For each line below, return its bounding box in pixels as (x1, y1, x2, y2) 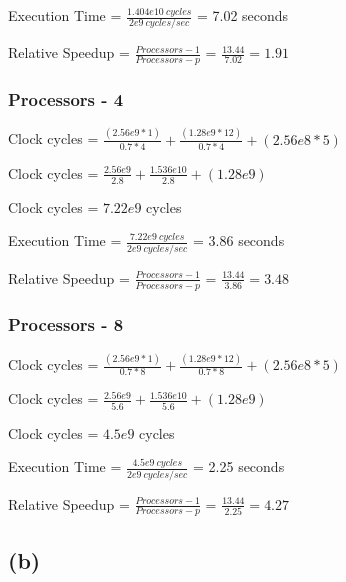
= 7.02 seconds (196, 5, 289, 25)
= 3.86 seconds (193, 230, 285, 251)
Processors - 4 (8, 87, 124, 112)
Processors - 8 (8, 312, 124, 337)
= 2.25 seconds (193, 456, 285, 477)
